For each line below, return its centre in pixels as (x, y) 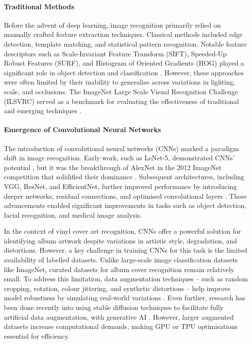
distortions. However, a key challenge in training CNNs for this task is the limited (126, 250)
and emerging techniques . (43, 111)
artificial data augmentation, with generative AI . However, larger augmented (119, 317)
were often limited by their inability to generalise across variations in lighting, (120, 82)
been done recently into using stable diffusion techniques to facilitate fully (114, 307)
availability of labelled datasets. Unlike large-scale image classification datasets (121, 260)
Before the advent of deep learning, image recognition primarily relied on (112, 25)
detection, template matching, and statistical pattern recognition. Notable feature (126, 43)
